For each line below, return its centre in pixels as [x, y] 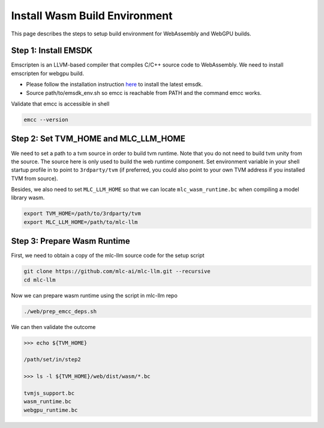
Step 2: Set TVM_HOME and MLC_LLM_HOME [98, 139]
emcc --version [46, 120]
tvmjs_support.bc [49, 393]
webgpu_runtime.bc [51, 410]
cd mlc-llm [40, 280]
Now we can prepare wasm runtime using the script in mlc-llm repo [94, 295]
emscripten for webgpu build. [47, 73]
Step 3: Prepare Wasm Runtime [70, 241]
